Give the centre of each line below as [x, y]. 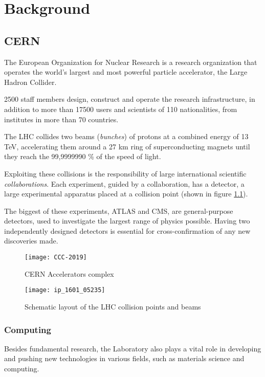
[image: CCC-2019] [56, 258]
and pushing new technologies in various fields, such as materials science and [124, 358]
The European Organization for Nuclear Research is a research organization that [131, 62]
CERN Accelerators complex [69, 273]
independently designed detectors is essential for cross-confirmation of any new [127, 230]
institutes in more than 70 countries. [61, 119]
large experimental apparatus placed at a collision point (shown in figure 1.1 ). [126, 194]
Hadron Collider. [30, 82]
